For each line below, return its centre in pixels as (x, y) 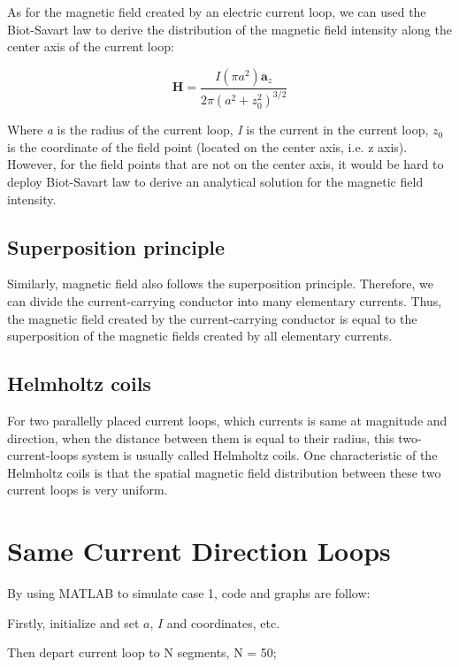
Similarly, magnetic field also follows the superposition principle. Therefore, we (220, 284)
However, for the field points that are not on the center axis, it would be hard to (226, 164)
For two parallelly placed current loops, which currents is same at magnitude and (227, 420)
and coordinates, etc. (223, 622)
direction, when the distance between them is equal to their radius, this (201, 437)
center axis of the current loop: (91, 46)
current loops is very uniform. (88, 490)
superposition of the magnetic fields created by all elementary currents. (200, 336)
